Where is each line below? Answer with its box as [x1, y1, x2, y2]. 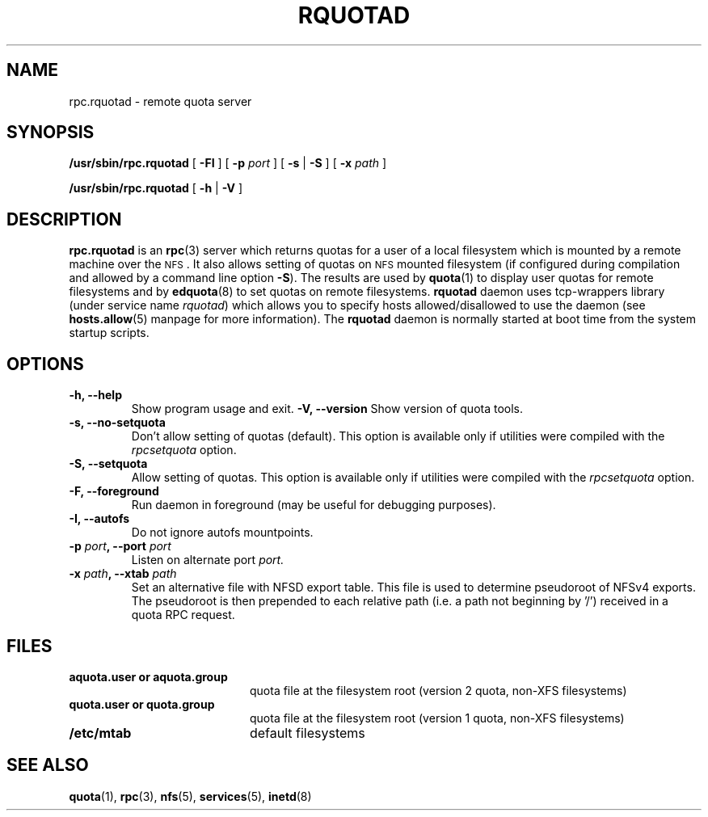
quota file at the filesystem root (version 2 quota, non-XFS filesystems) [250, 683, 627, 697]
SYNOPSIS [6, 122, 95, 143]
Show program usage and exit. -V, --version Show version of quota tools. [131, 402, 524, 416]
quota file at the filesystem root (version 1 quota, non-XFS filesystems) [250, 710, 625, 725]
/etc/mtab [69, 724, 132, 741]
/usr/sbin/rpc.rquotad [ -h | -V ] [69, 181, 243, 196]
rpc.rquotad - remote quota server [69, 94, 252, 108]
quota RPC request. [131, 608, 235, 622]
